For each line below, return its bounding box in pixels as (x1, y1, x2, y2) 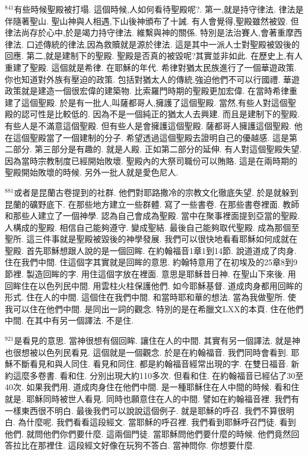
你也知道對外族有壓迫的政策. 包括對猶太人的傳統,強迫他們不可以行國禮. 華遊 (5, 73, 300, 85)
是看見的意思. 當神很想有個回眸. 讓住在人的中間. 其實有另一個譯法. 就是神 (14, 334, 300, 347)
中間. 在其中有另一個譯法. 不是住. (5, 314, 134, 327)
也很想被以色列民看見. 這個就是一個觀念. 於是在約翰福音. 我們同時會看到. (5, 346, 288, 358)
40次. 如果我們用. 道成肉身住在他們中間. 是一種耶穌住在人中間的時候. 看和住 (5, 381, 300, 393)
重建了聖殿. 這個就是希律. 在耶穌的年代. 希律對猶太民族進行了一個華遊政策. (5, 61, 297, 73)
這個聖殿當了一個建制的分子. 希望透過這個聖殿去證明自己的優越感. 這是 (12, 131, 290, 143)
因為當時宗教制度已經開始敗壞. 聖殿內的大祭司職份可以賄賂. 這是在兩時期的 (5, 154, 298, 167)
